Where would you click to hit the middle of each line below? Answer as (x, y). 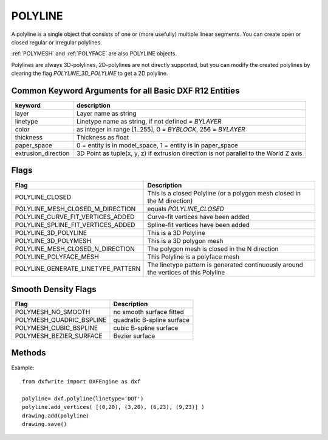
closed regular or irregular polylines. (57, 42)
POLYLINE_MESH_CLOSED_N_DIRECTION (75, 248)
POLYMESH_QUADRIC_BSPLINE (61, 320)
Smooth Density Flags (54, 289)
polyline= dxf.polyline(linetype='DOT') (83, 398)
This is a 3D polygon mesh (185, 240)
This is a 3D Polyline (176, 232)
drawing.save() (45, 424)
